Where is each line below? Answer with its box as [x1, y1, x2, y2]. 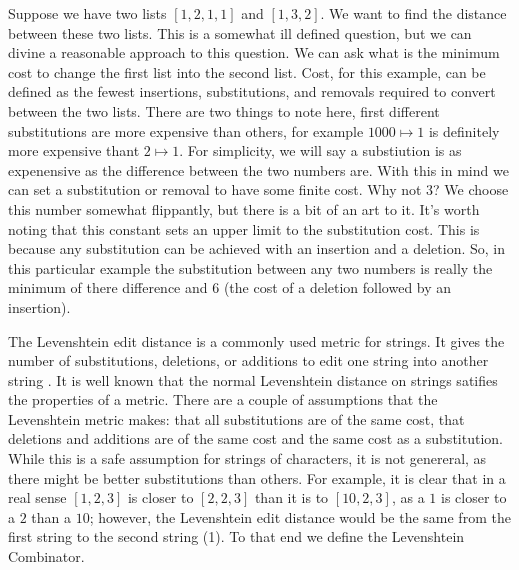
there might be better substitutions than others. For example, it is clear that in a [8, 467, 506, 488]
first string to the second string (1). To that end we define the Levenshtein [8, 526, 465, 547]
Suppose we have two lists [8, 3, 167, 23]
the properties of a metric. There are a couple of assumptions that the [8, 389, 438, 410]
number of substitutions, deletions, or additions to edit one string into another [8, 350, 489, 371]
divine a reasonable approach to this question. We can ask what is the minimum [8, 42, 500, 63]
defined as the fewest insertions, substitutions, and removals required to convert [8, 81, 496, 102]
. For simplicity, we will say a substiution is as [179, 140, 462, 161]
